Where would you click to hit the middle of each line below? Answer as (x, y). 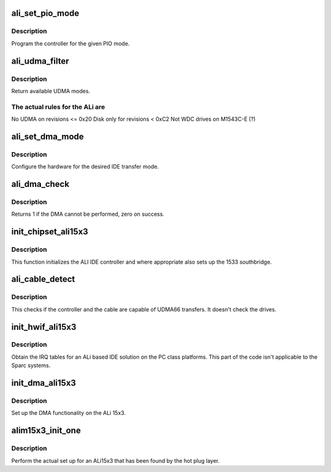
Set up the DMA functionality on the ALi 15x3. (68, 413)
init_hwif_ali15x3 (44, 327)
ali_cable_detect (43, 279)
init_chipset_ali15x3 (50, 232)
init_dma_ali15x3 (44, 383)
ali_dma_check (40, 184)
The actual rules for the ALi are (58, 107)
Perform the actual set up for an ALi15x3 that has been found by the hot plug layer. (116, 460)
